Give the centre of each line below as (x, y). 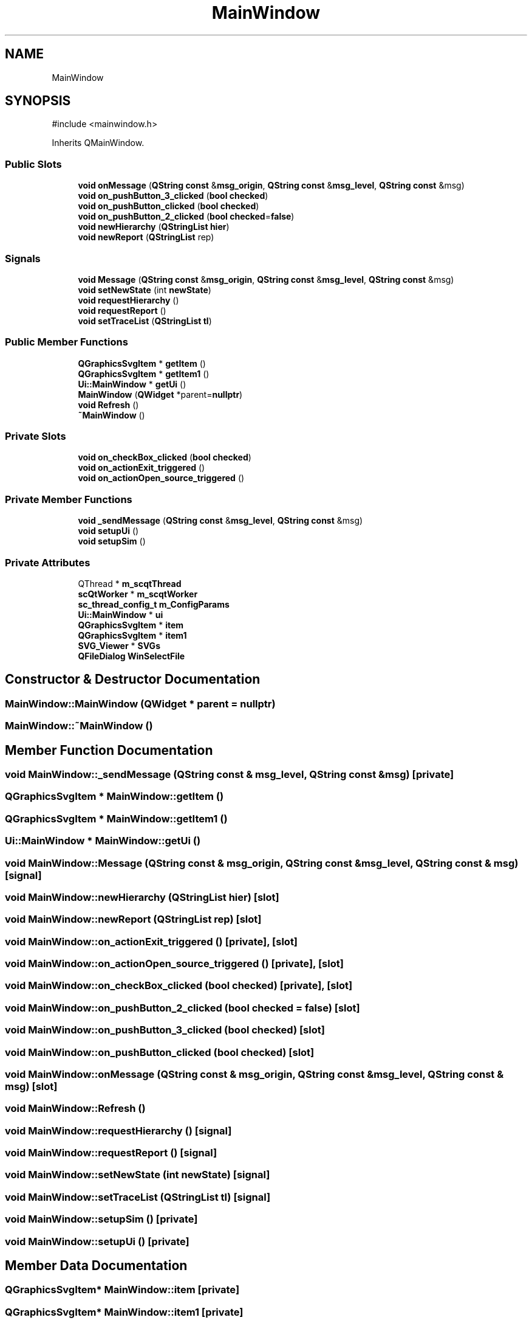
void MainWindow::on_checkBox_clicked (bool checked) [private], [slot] (179, 986)
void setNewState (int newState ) (145, 290)
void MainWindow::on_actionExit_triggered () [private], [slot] (152, 941)
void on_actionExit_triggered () (142, 468)
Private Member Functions (69, 499)
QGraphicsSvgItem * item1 (132, 635)
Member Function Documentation (109, 750)
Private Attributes (48, 562)
